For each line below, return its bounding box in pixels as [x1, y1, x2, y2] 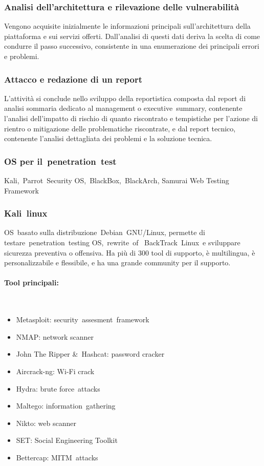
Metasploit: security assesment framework [16, 314, 149, 325]
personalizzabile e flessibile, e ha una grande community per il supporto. [4, 257, 231, 268]
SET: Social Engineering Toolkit [16, 435, 118, 445]
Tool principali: [4, 277, 59, 288]
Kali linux [4, 207, 48, 220]
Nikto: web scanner [16, 417, 76, 428]
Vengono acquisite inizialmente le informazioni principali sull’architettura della [4, 21, 251, 31]
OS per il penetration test [4, 154, 117, 167]
